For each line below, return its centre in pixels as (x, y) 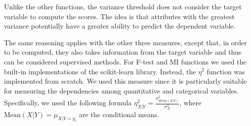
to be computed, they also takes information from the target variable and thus (123, 52)
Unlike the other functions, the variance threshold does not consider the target (123, 6)
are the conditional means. (119, 114)
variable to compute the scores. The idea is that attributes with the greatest (119, 16)
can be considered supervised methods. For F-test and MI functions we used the (125, 61)
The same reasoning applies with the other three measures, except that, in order (125, 42)
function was (226, 71)
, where (190, 103)
